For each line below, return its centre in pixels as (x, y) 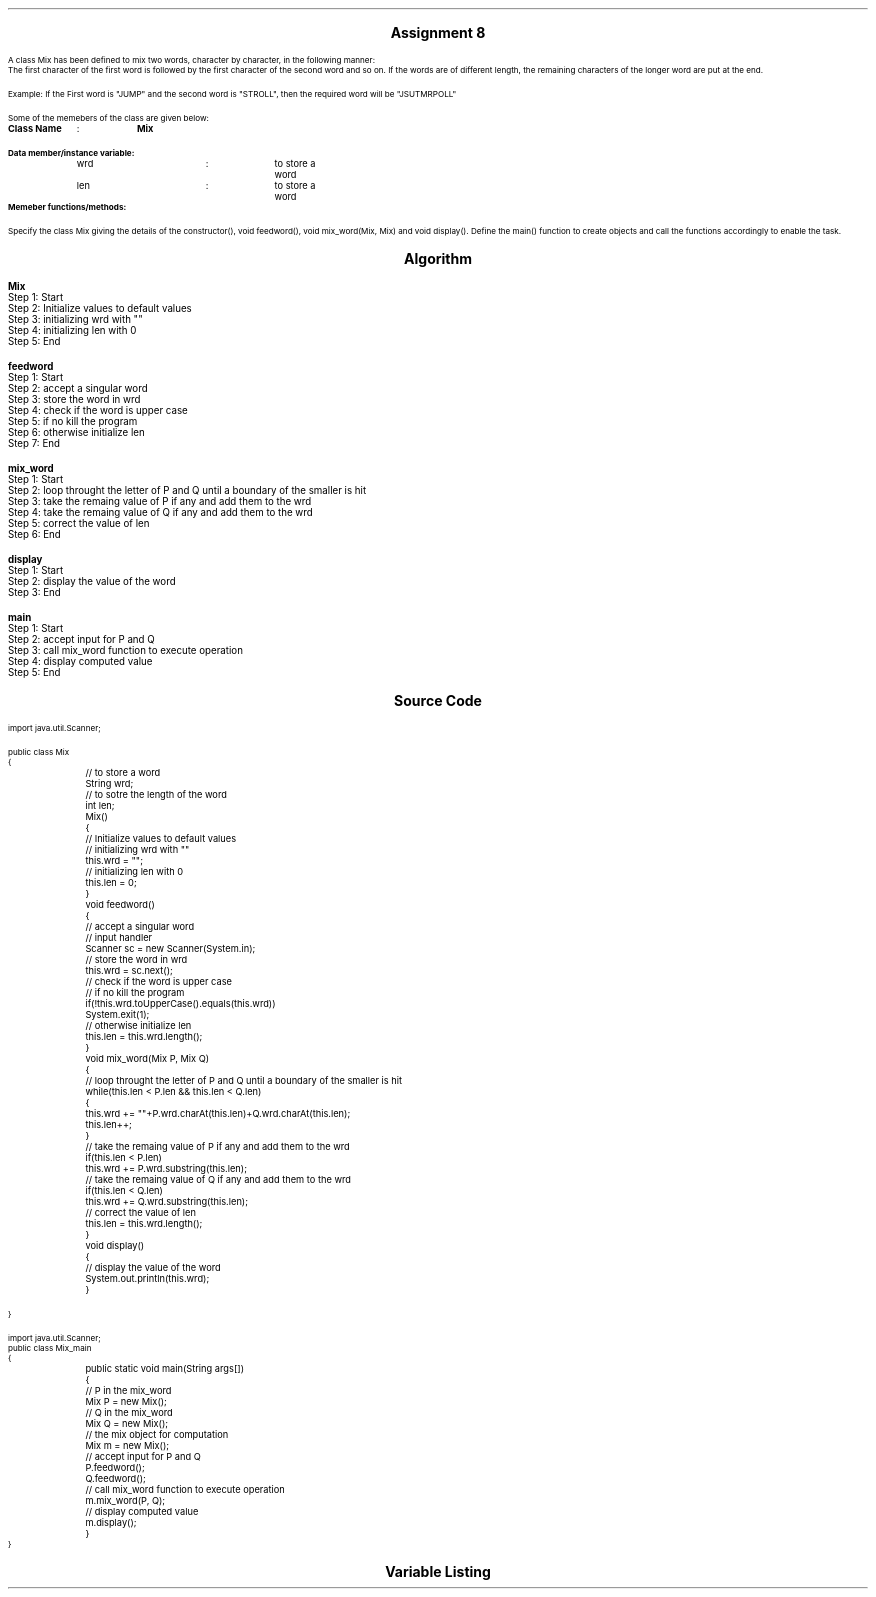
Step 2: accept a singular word (78, 388)
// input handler (119, 937)
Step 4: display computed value (80, 661)
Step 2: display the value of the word (92, 581)
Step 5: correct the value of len (79, 523)
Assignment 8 (438, 32)
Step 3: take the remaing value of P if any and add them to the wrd (160, 501)
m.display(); (111, 1522)
